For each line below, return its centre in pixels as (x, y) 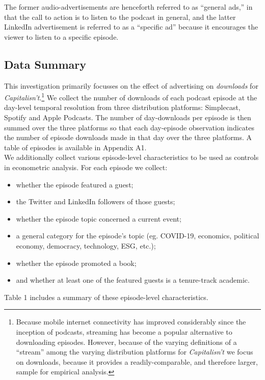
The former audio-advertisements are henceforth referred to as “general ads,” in (128, 7)
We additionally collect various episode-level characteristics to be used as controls (131, 157)
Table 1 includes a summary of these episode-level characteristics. (106, 297)
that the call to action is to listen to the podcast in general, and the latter (120, 17)
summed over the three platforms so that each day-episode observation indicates (129, 127)
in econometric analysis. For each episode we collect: (86, 167)
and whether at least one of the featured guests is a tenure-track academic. (133, 280)
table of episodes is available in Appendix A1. (75, 147)
